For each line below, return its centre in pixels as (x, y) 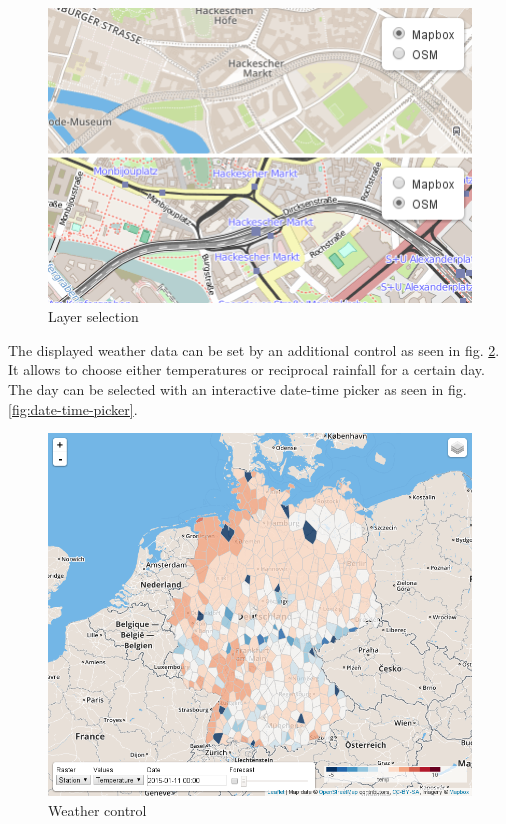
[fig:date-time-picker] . (73, 408)
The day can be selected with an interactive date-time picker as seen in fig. (237, 389)
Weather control (97, 809)
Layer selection (93, 316)
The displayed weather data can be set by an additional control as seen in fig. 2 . (254, 349)
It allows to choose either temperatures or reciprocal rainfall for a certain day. (246, 369)
